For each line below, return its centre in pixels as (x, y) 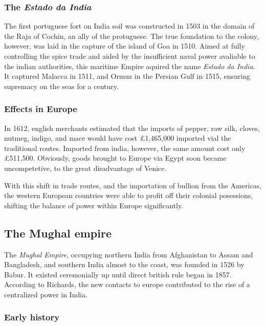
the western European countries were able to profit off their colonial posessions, (129, 195)
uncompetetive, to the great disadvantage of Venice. (85, 168)
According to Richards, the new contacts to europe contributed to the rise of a (127, 284)
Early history (32, 317)
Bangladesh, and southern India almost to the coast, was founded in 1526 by (124, 264)
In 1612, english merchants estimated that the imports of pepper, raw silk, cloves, (132, 128)
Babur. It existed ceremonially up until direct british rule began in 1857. (118, 274)
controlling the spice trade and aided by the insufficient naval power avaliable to (130, 56)
